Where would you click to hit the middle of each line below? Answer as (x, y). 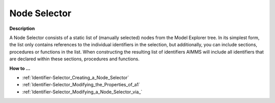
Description (22, 28)
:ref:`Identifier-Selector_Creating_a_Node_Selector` (76, 77)
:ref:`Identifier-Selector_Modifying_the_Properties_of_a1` (81, 85)
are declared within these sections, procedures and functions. (75, 59)
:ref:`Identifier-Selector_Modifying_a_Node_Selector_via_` (82, 92)
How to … (20, 68)
